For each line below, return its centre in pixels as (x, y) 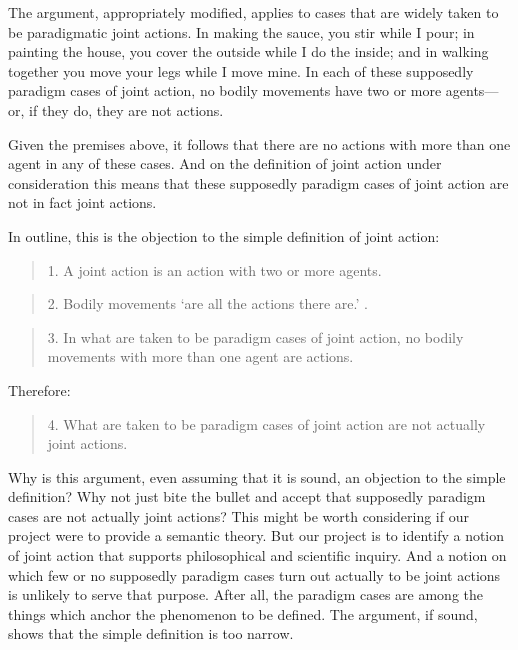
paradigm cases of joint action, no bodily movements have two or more (225, 90)
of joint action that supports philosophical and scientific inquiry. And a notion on (257, 555)
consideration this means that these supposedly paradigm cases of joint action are (258, 182)
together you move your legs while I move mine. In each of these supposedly (241, 70)
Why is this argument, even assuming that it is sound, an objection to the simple (257, 476)
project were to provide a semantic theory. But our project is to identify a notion (256, 535)
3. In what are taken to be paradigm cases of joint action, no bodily (255, 336)
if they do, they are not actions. (126, 109)
